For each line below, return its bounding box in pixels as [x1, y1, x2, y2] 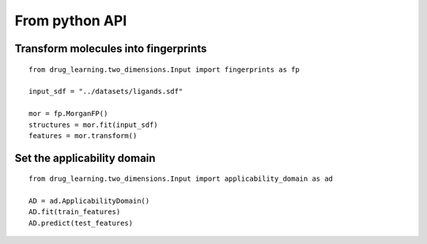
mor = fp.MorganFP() [28, 109, 108, 118]
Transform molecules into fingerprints [14, 42, 207, 55]
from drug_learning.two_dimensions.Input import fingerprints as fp [28, 65, 300, 74]
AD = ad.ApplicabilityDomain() [28, 197, 150, 205]
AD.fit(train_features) [28, 208, 121, 216]
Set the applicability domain [14, 151, 156, 165]
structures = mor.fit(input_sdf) [28, 120, 158, 130]
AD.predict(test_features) [28, 218, 134, 227]
